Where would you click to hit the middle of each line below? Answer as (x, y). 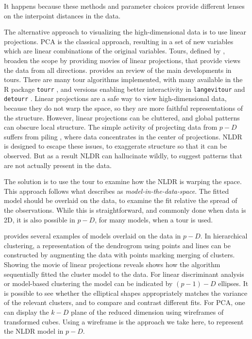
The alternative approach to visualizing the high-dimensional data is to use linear (125, 32)
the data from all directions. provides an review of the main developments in (118, 70)
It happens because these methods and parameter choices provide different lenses (124, 6)
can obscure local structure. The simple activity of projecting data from (111, 127)
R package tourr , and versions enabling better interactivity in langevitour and (125, 89)
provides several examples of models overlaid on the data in (92, 236)
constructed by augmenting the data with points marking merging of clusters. (119, 255)
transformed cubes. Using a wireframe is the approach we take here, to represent (124, 321)
